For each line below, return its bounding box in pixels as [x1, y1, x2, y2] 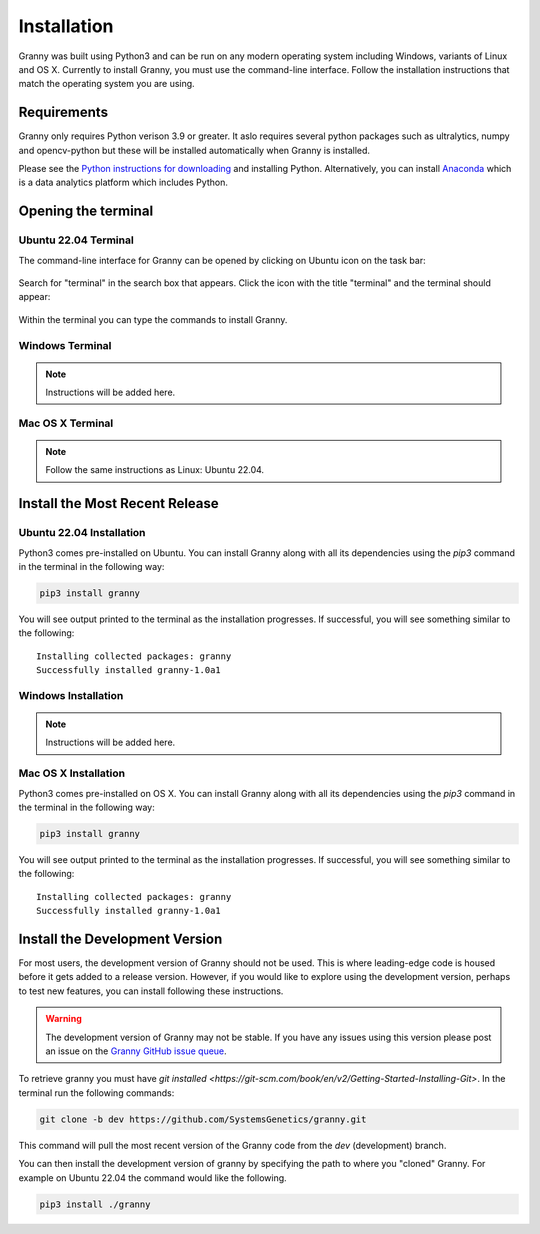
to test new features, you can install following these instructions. [18, 985, 284, 997]
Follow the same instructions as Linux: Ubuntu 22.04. [45, 464, 265, 476]
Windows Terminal [18, 338, 112, 352]
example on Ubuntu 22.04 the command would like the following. [18, 1171, 287, 1184]
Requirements [18, 104, 109, 121]
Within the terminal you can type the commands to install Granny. [18, 313, 288, 325]
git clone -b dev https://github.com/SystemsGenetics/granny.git [39, 1113, 367, 1125]
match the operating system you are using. [18, 78, 195, 90]
